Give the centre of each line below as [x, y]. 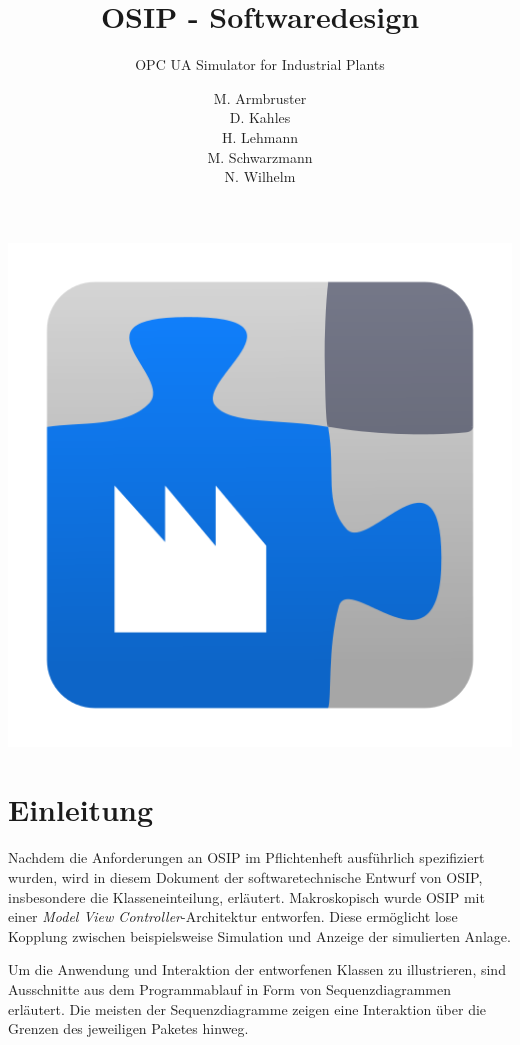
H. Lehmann [260, 136]
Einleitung [81, 809]
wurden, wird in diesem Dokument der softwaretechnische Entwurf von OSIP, [245, 877]
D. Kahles [260, 117]
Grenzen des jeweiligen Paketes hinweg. [128, 1028]
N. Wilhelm [260, 176]
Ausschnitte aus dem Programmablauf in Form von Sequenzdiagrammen [229, 988]
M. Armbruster [260, 97]
